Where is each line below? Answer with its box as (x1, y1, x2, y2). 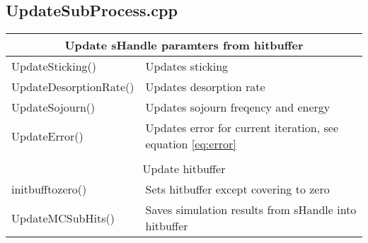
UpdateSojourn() (11, 99, 96, 116)
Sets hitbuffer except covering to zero (145, 181, 330, 198)
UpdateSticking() (11, 58, 97, 75)
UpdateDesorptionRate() (11, 78, 134, 95)
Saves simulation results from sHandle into (145, 201, 357, 218)
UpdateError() (11, 127, 84, 144)
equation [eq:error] (145, 136, 236, 153)
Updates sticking (145, 58, 229, 75)
